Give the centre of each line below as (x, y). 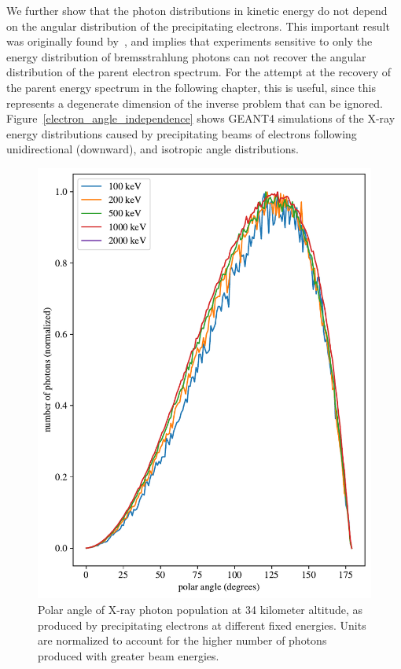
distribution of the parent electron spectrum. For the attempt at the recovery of (199, 72)
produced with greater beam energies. (129, 655)
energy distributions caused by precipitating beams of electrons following (182, 133)
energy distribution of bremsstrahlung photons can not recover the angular (186, 56)
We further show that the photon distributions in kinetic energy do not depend (197, 10)
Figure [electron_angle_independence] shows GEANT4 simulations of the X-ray (201, 118)
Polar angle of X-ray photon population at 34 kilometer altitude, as (200, 610)
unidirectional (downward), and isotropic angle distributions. (153, 149)
